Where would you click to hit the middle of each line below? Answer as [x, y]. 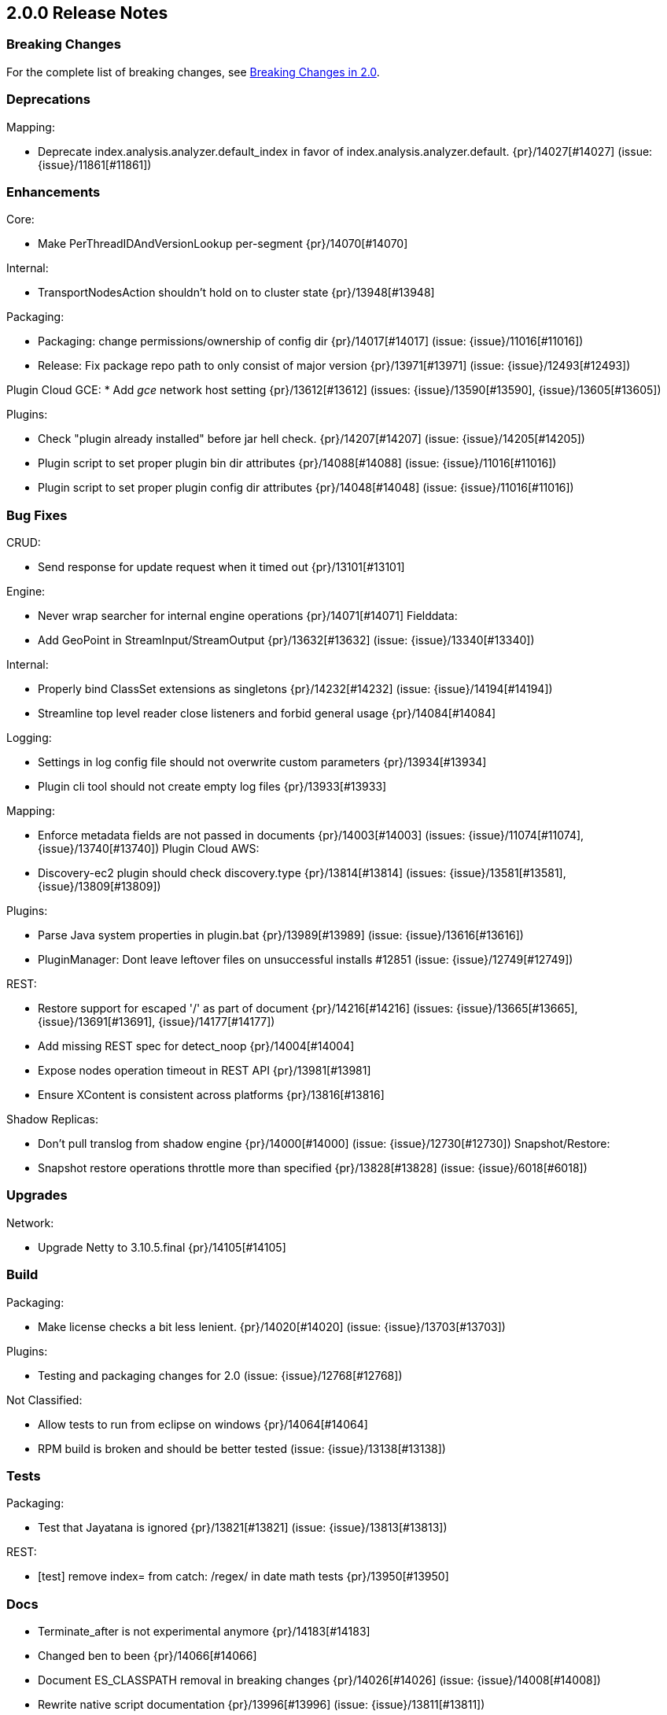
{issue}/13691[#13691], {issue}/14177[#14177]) [157, 1022]
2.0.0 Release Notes [87, 13]
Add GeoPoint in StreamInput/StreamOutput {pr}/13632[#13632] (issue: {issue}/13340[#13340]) [286, 640]
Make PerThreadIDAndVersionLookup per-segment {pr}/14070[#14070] [223, 244]
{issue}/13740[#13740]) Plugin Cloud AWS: [149, 849]
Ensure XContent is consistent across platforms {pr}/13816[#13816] [211, 1095]
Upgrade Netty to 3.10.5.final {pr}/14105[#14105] [162, 1247]
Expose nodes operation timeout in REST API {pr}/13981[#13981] [205, 1071]
